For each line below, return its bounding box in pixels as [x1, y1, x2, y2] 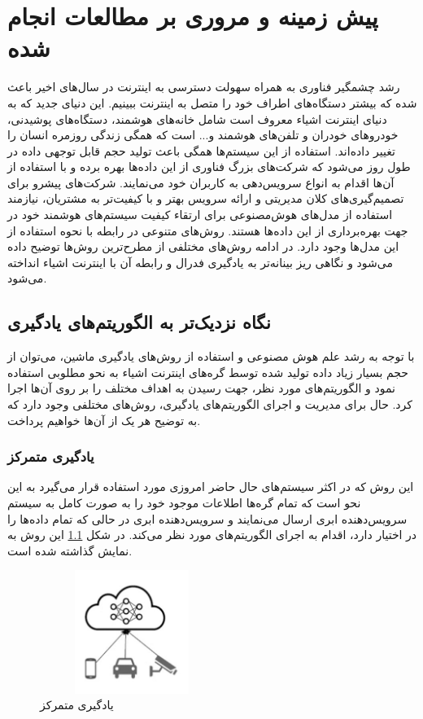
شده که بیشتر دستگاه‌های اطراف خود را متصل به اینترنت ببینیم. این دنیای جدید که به [7, 94, 417, 111]
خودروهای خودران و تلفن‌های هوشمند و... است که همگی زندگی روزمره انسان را [7, 126, 399, 143]
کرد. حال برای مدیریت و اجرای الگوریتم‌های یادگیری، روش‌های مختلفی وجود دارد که [7, 396, 412, 413]
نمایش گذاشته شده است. [7, 541, 133, 559]
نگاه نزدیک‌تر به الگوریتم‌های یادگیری [7, 309, 271, 335]
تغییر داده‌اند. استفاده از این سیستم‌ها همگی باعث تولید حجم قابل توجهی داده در [7, 142, 395, 159]
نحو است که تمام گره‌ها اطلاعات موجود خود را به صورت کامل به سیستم [7, 494, 361, 511]
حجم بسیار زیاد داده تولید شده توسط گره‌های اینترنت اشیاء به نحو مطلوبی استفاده [7, 363, 409, 380]
